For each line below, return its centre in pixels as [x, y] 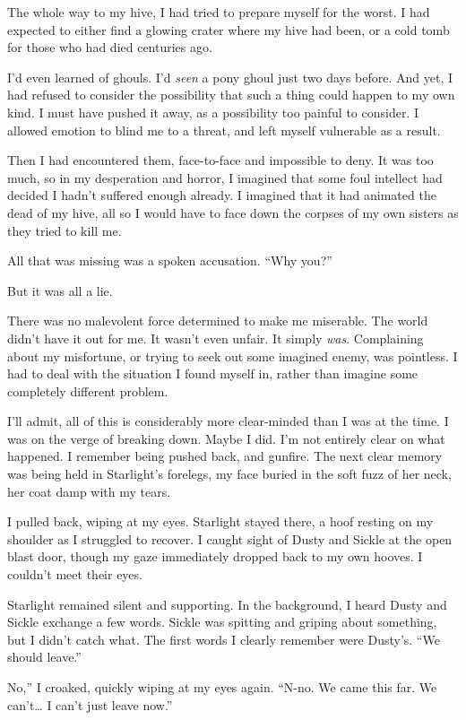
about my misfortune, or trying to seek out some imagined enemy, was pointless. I [233, 356]
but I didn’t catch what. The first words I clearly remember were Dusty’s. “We [224, 639]
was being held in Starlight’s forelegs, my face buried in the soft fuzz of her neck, [229, 474]
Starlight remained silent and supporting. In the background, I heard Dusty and [227, 604]
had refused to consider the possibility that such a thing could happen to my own [231, 95]
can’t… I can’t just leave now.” [90, 704]
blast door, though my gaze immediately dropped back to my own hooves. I [215, 556]
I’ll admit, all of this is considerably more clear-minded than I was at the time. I [228, 421]
